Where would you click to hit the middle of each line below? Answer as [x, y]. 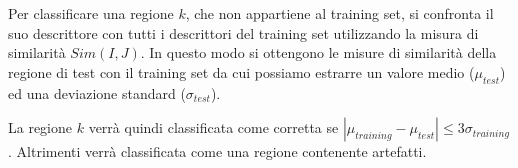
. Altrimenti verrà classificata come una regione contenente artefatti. [217, 151]
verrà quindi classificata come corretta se [213, 127]
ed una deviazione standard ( [97, 92]
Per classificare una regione [91, 13]
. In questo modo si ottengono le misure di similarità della [318, 52]
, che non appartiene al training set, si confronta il [339, 13]
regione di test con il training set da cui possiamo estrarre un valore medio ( [241, 71]
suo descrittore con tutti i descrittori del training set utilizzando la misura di [243, 32]
